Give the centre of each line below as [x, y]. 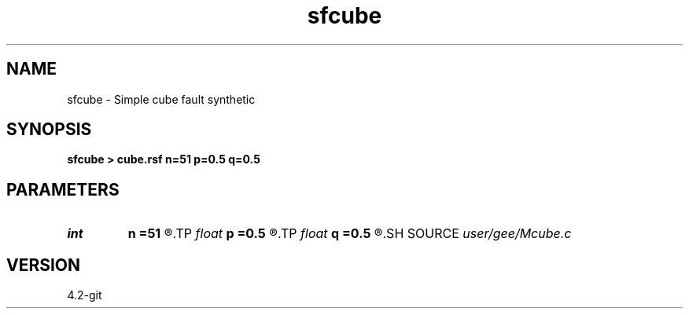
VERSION [44, 265]
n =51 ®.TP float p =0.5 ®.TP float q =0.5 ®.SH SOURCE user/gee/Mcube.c [350, 234]
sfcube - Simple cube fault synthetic [161, 99]
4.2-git [85, 295]
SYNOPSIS [49, 130]
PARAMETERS [63, 189]
